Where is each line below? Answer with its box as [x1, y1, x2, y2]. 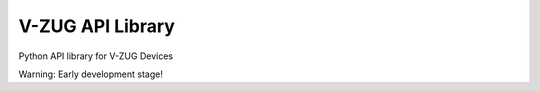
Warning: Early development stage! [18, 68, 164, 80]
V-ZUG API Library [18, 15, 175, 37]
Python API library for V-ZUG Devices [18, 50, 174, 62]
